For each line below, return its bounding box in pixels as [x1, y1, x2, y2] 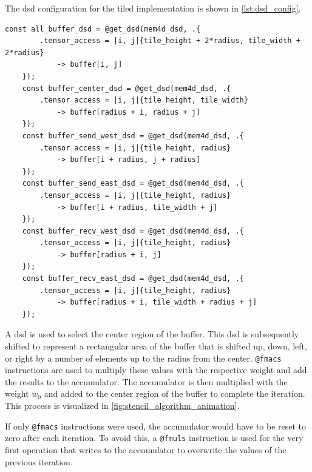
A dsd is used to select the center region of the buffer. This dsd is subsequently [5, 328, 299, 340]
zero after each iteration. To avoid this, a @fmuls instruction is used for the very [5, 431, 304, 444]
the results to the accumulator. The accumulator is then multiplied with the [5, 375, 288, 388]
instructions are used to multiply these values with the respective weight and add [5, 363, 307, 376]
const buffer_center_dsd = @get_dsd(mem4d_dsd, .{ [22, 84, 231, 93]
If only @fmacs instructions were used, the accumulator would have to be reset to [5, 419, 307, 432]
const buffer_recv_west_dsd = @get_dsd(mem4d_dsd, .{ [22, 226, 244, 235]
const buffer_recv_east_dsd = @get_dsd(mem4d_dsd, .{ [22, 274, 244, 283]
